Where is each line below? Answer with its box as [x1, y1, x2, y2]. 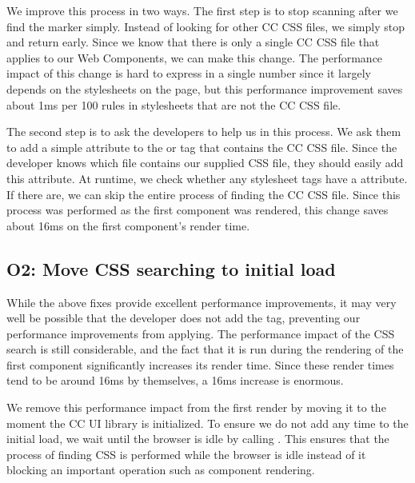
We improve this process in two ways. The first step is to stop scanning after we [6, 2, 398, 18]
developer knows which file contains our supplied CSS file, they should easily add [6, 154, 404, 171]
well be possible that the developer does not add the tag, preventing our [6, 309, 361, 326]
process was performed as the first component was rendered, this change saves [6, 202, 389, 218]
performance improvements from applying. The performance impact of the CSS [6, 325, 395, 341]
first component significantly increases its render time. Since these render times [6, 356, 394, 373]
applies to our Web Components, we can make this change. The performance [6, 49, 383, 66]
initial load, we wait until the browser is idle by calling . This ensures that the [6, 430, 389, 447]
